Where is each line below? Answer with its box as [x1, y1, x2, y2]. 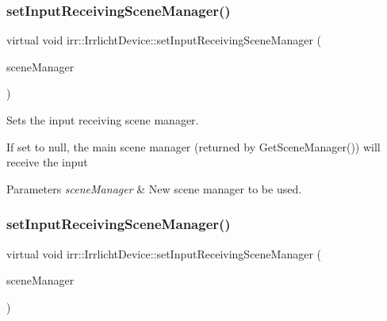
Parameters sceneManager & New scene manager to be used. [6, 180, 302, 197]
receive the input [6, 154, 88, 170]
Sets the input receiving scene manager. [6, 112, 199, 128]
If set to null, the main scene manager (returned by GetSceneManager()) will [6, 138, 381, 155]
